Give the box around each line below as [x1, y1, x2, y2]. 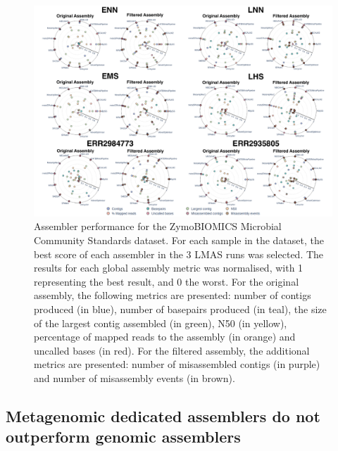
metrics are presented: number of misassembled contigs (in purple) [34, 357, 320, 371]
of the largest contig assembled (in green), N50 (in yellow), [34, 315, 287, 330]
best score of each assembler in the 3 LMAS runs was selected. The [34, 246, 324, 261]
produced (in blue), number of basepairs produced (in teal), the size [34, 301, 327, 316]
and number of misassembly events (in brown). [34, 370, 235, 385]
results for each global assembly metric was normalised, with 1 [34, 260, 303, 275]
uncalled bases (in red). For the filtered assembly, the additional [34, 343, 310, 357]
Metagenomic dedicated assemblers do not [6, 405, 320, 426]
